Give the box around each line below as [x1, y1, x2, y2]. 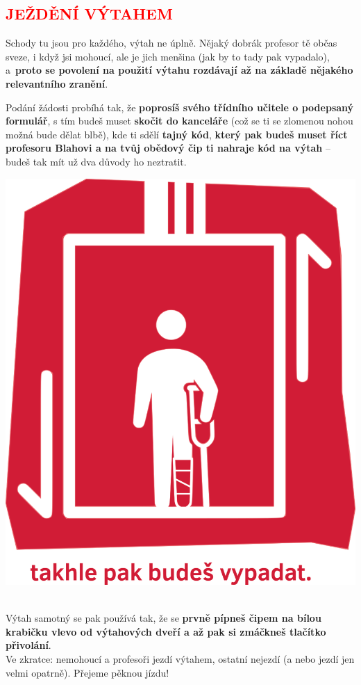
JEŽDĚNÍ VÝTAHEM [6, 3, 173, 24]
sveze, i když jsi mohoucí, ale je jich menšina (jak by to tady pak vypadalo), [6, 49, 330, 63]
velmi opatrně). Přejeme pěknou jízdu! [6, 665, 169, 679]
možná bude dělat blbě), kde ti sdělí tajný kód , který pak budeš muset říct [6, 127, 348, 141]
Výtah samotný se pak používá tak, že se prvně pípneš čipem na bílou [6, 611, 321, 625]
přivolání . [6, 638, 51, 652]
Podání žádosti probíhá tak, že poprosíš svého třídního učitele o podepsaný [6, 99, 354, 114]
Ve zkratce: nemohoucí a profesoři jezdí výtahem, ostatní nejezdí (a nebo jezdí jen [6, 651, 355, 666]
